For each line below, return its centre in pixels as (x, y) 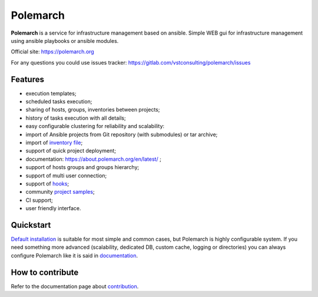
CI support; (39, 200)
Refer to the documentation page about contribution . (75, 286)
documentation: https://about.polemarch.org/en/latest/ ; (93, 159)
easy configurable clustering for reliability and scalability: (95, 126)
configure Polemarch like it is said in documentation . (74, 255)
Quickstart (31, 225)
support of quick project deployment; (71, 151)
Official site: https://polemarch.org (52, 52)
